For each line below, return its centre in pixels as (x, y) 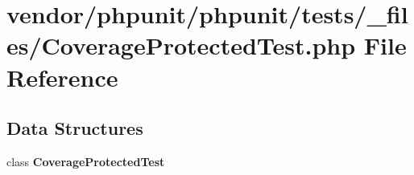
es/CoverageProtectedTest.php (181, 45)
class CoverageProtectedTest (86, 161)
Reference (62, 77)
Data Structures (75, 128)
